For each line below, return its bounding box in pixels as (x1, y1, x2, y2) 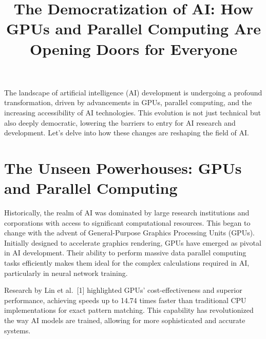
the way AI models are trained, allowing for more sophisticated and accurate (4, 314, 245, 325)
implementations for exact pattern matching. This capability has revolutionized (4, 305, 254, 315)
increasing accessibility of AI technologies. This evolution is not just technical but (4, 107, 261, 117)
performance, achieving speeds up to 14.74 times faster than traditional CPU (4, 294, 246, 305)
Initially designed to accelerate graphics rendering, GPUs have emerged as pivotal (4, 237, 261, 248)
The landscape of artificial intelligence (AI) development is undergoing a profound (4, 87, 262, 97)
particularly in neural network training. (4, 267, 128, 278)
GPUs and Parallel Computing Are (6, 18, 261, 39)
